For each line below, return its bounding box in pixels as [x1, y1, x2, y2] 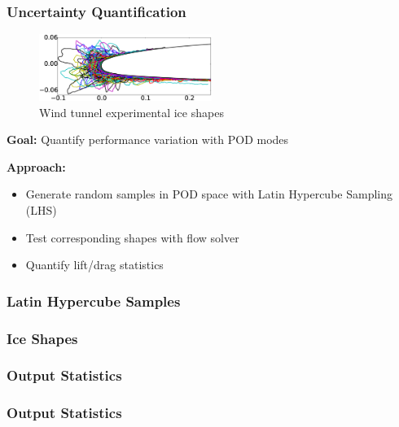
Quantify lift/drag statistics [25, 256, 164, 273]
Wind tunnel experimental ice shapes [39, 103, 224, 120]
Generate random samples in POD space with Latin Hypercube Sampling [25, 185, 393, 203]
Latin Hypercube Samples [7, 290, 181, 311]
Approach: [7, 158, 66, 175]
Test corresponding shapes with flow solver [25, 229, 239, 246]
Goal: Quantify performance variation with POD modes [7, 131, 289, 148]
